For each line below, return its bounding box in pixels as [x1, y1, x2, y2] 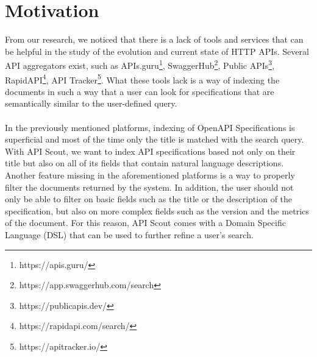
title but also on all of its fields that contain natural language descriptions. [5, 157, 284, 169]
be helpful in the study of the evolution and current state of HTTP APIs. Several [5, 44, 309, 57]
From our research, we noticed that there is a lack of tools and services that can [5, 33, 304, 46]
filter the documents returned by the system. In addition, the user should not [5, 180, 294, 193]
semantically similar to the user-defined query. [5, 97, 177, 110]
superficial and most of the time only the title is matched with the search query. [5, 133, 304, 146]
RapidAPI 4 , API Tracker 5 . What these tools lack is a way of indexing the [5, 71, 280, 86]
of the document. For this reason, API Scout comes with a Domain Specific [5, 216, 286, 229]
